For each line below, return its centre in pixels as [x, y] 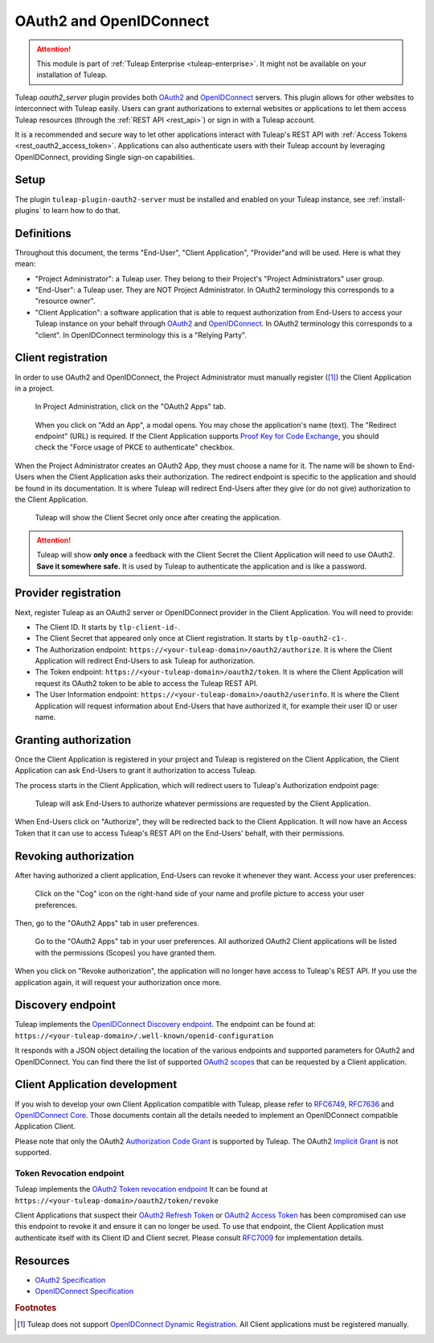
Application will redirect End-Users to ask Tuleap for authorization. [145, 661]
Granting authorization [73, 740]
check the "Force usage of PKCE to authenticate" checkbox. [135, 447]
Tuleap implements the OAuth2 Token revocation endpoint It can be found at [141, 1189]
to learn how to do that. [82, 210]
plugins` [28, 210]
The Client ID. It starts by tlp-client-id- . [108, 626]
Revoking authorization [74, 856]
